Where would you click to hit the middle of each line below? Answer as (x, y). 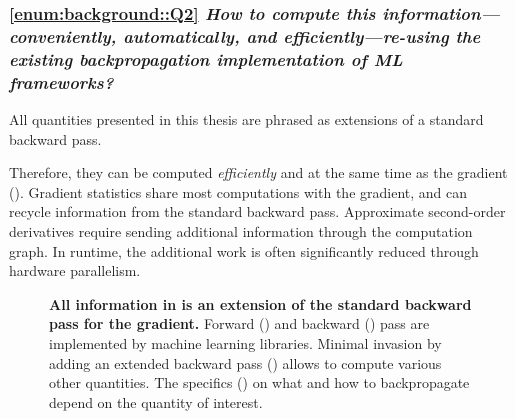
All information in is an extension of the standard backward (260, 303)
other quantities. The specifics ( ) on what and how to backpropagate (259, 382)
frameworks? (61, 81)
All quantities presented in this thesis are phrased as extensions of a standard (246, 118)
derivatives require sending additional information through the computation (241, 230)
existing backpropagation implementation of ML (206, 58)
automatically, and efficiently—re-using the (302, 35)
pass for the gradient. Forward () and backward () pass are (239, 323)
